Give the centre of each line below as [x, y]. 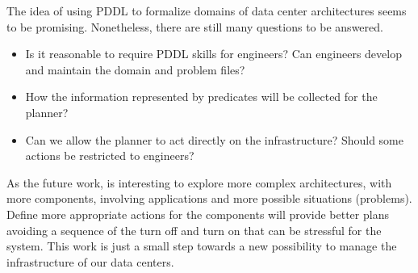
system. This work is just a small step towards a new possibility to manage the [202, 246]
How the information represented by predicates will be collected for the [201, 97]
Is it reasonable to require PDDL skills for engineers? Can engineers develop [213, 54]
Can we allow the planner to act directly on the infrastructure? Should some [214, 139]
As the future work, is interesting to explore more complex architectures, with [199, 182]
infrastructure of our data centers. [90, 261]
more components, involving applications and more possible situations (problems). [209, 198]
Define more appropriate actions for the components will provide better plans [198, 214]
